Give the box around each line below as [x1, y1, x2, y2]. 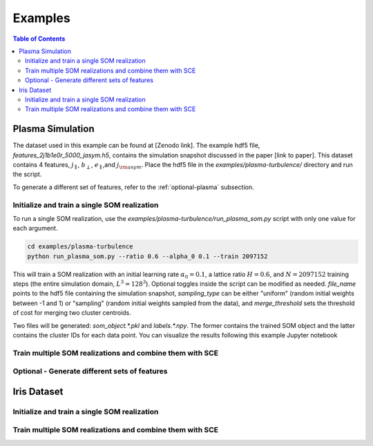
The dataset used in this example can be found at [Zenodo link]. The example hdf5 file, [12, 142, 260, 150]
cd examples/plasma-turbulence [27, 242, 134, 251]
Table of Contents [12, 35, 66, 43]
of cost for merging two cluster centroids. [12, 309, 131, 317]
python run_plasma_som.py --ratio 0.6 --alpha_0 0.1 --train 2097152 [27, 252, 268, 260]
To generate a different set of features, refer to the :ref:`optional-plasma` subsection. [12, 183, 254, 191]
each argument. [12, 224, 58, 233]
